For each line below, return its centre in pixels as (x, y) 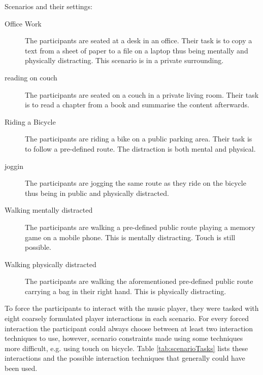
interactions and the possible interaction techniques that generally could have (125, 358)
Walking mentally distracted (49, 210)
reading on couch (31, 77)
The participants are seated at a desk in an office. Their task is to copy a (139, 40)
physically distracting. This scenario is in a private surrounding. (124, 60)
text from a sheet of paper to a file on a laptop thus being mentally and (137, 50)
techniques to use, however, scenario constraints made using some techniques (124, 338)
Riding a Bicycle (30, 121)
